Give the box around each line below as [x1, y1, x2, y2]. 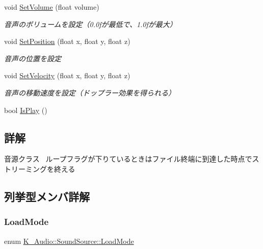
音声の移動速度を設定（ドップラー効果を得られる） [4, 87, 175, 98]
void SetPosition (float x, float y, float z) [4, 36, 130, 47]
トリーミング [4, 163, 47, 174]
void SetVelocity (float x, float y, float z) [4, 70, 130, 81]
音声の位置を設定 [4, 53, 61, 63]
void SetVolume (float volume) [4, 2, 99, 12]
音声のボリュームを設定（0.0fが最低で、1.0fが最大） [4, 18, 177, 29]
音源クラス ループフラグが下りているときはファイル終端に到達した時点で [4, 153, 252, 164]
